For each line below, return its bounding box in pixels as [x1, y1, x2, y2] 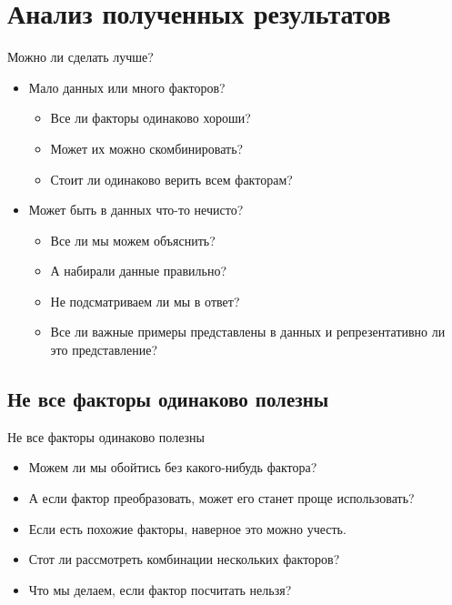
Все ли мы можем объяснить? [50, 230, 216, 249]
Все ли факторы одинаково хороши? [50, 108, 251, 127]
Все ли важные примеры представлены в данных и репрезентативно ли [50, 322, 446, 341]
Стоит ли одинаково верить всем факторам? [50, 169, 293, 188]
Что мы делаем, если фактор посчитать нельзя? [28, 580, 292, 599]
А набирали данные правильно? [50, 261, 227, 280]
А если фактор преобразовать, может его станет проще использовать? [28, 489, 415, 508]
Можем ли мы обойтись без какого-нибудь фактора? [28, 458, 317, 477]
